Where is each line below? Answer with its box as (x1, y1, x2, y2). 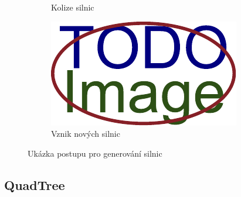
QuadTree (4, 175, 65, 193)
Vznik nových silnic (51, 127, 120, 140)
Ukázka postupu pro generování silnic (28, 147, 162, 159)
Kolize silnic (51, 1, 94, 13)
